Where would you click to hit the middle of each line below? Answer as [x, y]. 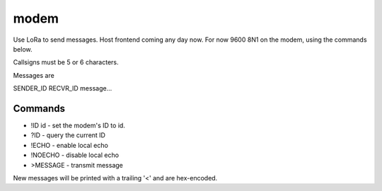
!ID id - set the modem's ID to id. [78, 126]
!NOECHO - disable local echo [75, 155]
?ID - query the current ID [68, 135]
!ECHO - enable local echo [70, 145]
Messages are [34, 75]
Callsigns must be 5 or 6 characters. [66, 62]
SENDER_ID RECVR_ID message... [63, 88]
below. [23, 49]
